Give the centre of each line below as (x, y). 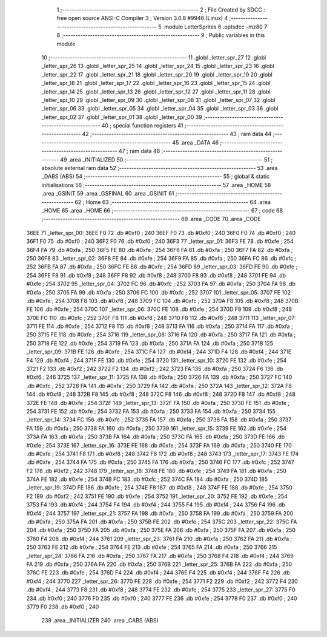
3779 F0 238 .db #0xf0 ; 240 (63, 607)
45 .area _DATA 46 (196, 142)
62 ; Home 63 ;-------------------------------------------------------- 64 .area (173, 202)
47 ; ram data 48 (139, 151)
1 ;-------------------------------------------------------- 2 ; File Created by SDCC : (161, 10)
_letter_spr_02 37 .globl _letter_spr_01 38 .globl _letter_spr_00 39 (122, 117)
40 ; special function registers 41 (142, 126)
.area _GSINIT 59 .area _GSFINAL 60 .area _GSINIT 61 (108, 194)
